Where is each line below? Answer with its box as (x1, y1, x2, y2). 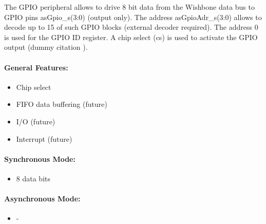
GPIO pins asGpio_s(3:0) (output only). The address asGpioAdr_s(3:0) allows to (4, 11, 262, 22)
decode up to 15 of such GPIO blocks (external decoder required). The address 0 (4, 22, 258, 32)
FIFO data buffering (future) (16, 99, 107, 109)
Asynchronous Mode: (4, 193, 81, 204)
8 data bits (16, 173, 50, 183)
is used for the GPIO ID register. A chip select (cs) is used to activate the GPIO (4, 31, 258, 42)
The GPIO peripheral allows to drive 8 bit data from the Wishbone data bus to (4, 2, 255, 12)
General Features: (4, 62, 68, 72)
